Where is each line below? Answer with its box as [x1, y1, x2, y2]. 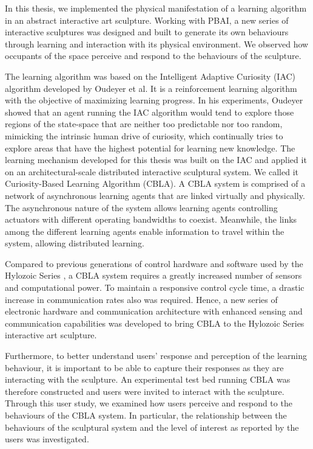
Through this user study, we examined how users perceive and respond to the [5, 397, 292, 409]
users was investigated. [5, 433, 89, 445]
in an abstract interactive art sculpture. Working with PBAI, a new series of [5, 13, 289, 26]
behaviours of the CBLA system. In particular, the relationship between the [5, 409, 287, 421]
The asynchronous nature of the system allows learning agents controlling [5, 201, 278, 214]
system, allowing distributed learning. [5, 237, 144, 249]
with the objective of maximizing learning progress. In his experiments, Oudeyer [5, 94, 303, 106]
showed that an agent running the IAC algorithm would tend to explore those [5, 105, 294, 118]
